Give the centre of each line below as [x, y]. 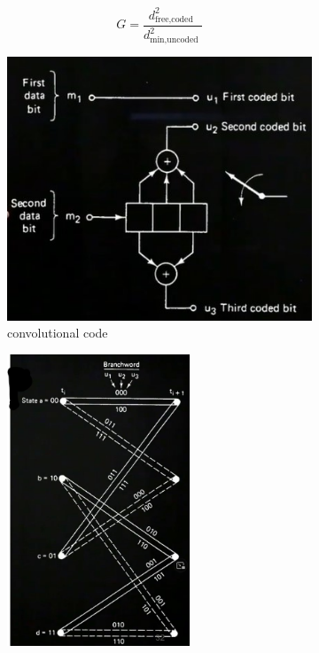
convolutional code [58, 333]
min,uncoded [174, 40]
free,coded [174, 19]
